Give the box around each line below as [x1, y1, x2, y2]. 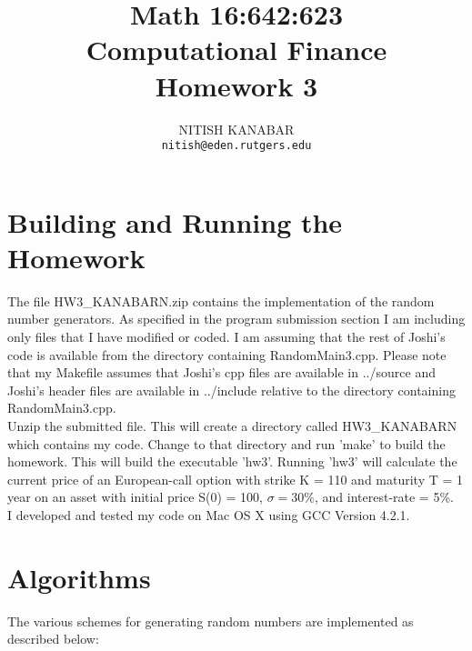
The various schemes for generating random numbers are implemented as [7, 611, 414, 630]
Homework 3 [155, 66, 318, 104]
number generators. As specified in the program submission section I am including [7, 309, 466, 328]
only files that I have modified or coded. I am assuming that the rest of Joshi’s [7, 327, 446, 346]
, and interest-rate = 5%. [315, 487, 454, 506]
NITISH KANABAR [178, 119, 295, 138]
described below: [7, 629, 99, 648]
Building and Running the [7, 203, 343, 240]
